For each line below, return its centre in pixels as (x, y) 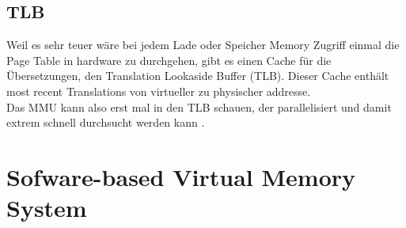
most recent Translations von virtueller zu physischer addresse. (159, 91)
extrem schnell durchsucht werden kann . (106, 122)
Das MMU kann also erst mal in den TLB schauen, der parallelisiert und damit (199, 106)
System (47, 208)
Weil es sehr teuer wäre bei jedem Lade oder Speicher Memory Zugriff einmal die (203, 45)
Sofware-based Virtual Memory (181, 176)
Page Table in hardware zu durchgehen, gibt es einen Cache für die (169, 60)
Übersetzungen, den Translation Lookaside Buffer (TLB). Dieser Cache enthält (198, 76)
